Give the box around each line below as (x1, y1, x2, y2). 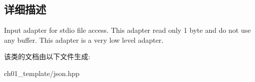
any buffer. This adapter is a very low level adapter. (4, 34, 164, 45)
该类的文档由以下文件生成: (4, 51, 90, 62)
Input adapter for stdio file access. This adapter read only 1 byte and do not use (4, 25, 251, 35)
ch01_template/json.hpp (4, 68, 80, 78)
